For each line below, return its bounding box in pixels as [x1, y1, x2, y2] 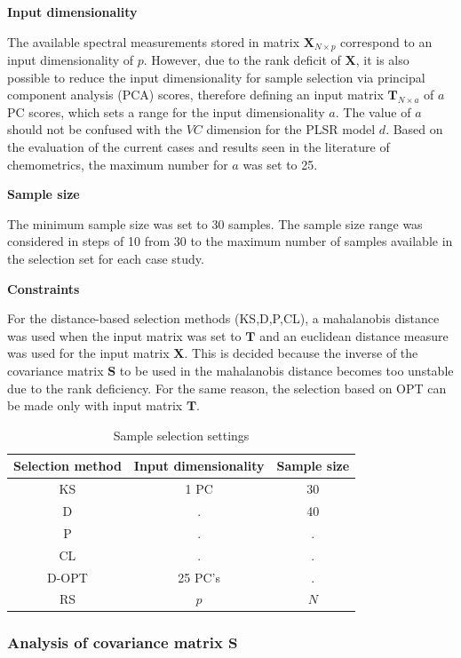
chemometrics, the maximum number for [7, 155, 228, 173]
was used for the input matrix [7, 344, 170, 362]
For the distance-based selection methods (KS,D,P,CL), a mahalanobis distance [7, 309, 440, 328]
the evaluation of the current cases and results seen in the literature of [7, 138, 390, 156]
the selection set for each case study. [7, 249, 204, 267]
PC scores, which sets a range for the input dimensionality [7, 102, 325, 121]
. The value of [335, 102, 411, 121]
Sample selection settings [113, 425, 250, 444]
